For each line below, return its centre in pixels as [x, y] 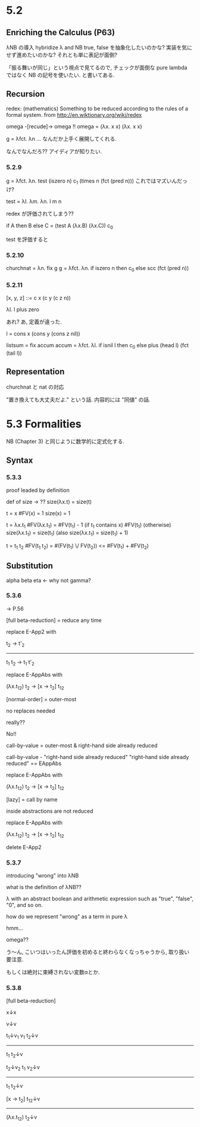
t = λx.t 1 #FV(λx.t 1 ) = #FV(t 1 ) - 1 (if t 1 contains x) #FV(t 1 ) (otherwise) [89, 526]
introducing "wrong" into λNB [43, 876]
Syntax [20, 461]
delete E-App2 [24, 847]
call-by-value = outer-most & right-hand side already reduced [82, 745]
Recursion [26, 94]
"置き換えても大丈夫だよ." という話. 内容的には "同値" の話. [78, 400]
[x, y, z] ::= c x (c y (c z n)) [39, 298]
